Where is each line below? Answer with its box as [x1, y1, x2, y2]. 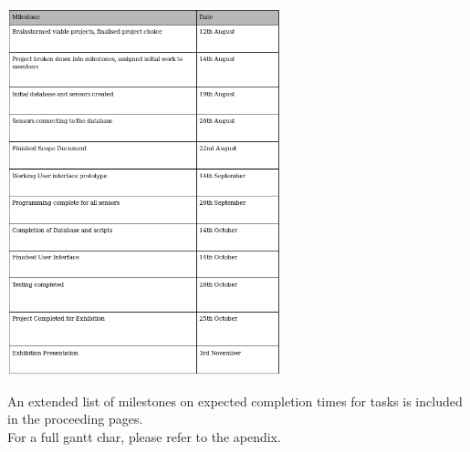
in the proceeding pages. [7, 409, 143, 428]
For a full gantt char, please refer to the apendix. [7, 426, 281, 446]
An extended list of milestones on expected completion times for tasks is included [7, 391, 463, 410]
